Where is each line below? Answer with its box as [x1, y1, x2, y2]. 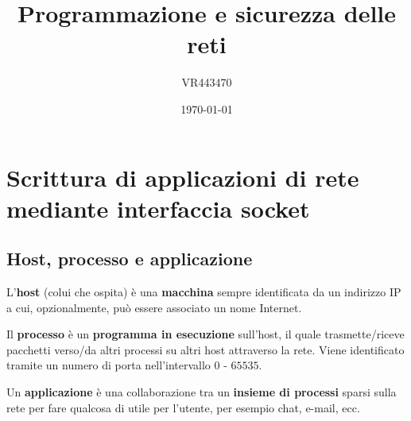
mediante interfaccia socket [6, 191, 310, 224]
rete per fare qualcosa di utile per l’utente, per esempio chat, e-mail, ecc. [6, 399, 360, 415]
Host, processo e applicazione [6, 246, 253, 271]
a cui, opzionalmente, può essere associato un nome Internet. [6, 299, 302, 315]
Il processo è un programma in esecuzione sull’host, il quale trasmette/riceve [6, 326, 405, 342]
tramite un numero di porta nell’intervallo [6, 357, 211, 373]
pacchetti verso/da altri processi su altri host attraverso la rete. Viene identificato [6, 341, 405, 357]
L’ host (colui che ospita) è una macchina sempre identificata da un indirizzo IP [6, 284, 401, 300]
